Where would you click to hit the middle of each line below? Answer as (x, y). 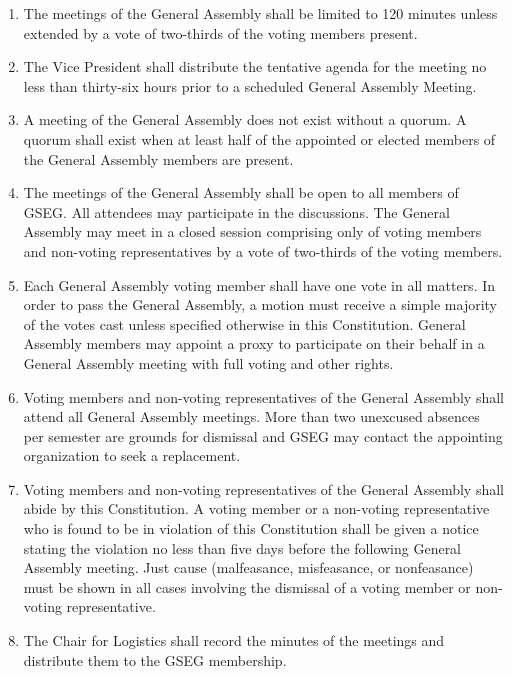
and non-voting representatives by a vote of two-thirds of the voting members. (263, 250)
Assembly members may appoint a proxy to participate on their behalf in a (254, 343)
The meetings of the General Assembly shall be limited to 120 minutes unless (260, 13)
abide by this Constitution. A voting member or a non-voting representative (256, 508)
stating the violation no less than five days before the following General (242, 547)
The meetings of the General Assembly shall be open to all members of (241, 192)
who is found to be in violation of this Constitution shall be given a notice (251, 528)
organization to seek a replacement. (132, 455)
